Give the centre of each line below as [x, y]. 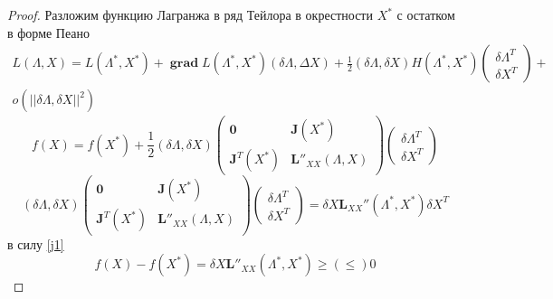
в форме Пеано [49, 32]
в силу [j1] [36, 243]
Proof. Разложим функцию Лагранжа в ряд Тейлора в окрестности [190, 14]
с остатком [426, 14]
